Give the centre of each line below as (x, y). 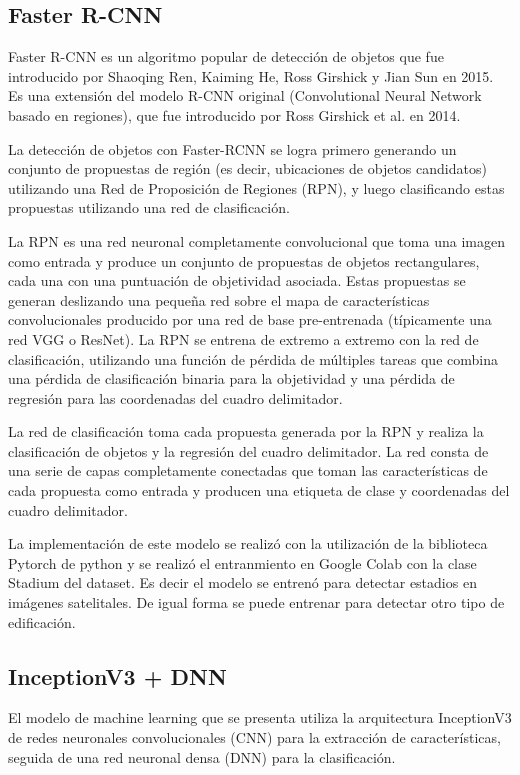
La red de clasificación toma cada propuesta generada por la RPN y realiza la (246, 431)
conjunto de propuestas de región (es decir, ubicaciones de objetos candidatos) (247, 168)
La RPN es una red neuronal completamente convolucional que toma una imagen (256, 240)
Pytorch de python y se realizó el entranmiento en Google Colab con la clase (242, 562)
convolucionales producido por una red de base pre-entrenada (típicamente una (250, 319)
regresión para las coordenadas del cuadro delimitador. (175, 397)
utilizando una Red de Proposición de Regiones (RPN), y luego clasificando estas (256, 187)
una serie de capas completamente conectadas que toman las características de (248, 470)
